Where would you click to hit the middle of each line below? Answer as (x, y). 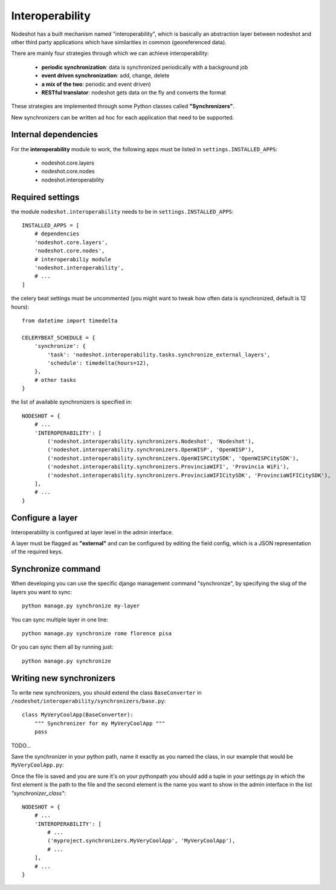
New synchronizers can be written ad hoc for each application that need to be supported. (123, 117)
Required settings (45, 197)
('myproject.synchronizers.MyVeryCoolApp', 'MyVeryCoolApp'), (141, 841)
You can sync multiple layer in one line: (60, 620)
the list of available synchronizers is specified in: (72, 402)
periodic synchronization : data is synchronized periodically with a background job (145, 67)
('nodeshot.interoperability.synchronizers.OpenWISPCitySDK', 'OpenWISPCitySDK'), (173, 458)
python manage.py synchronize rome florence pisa (97, 633)
